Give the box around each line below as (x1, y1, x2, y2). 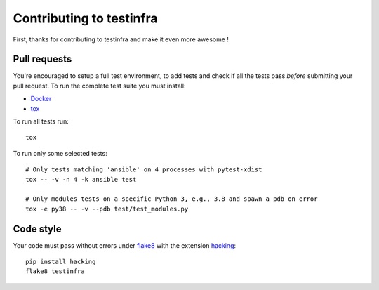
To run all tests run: (13, 117, 69, 126)
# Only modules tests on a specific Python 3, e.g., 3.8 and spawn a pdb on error (25, 195, 318, 203)
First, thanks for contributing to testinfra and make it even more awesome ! (13, 35, 230, 44)
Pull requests (13, 53, 72, 65)
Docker (30, 95, 52, 103)
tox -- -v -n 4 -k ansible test (25, 176, 137, 183)
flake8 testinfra (25, 268, 85, 275)
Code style (13, 223, 62, 235)
